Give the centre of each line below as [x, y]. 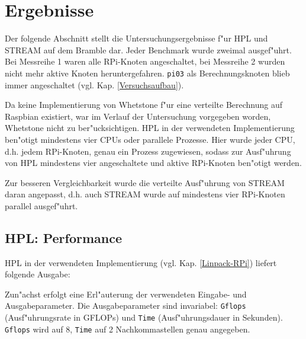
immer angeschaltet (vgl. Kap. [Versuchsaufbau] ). [94, 84]
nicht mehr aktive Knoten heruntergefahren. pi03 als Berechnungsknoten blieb [147, 73]
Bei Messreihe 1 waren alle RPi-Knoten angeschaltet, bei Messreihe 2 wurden [145, 61]
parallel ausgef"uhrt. [41, 205]
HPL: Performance [64, 237]
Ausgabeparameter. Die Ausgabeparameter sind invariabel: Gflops [125, 306]
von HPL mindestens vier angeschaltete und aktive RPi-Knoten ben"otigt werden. [153, 163]
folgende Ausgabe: [38, 274]
